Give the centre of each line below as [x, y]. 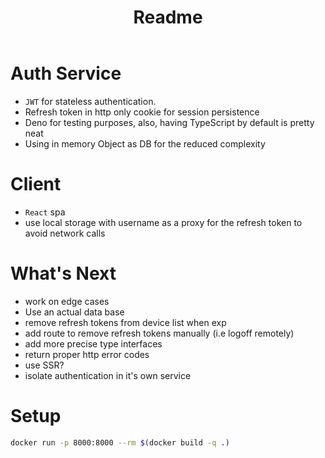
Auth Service [66, 73]
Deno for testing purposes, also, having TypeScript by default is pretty [169, 122]
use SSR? [44, 365]
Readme [168, 17]
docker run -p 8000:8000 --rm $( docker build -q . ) [120, 442]
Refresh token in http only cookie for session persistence [142, 112]
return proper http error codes [87, 354]
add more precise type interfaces [93, 343]
